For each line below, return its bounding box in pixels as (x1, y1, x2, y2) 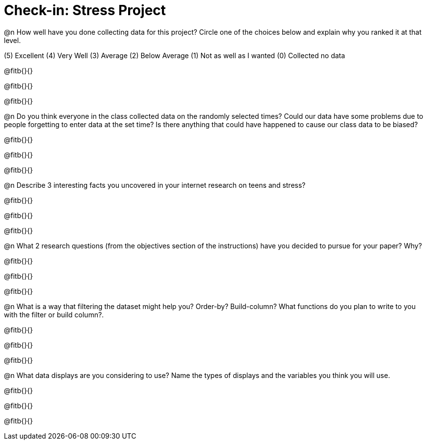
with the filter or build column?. (4, 310, 104, 319)
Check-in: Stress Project (4, 2, 166, 19)
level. (4, 36, 21, 44)
